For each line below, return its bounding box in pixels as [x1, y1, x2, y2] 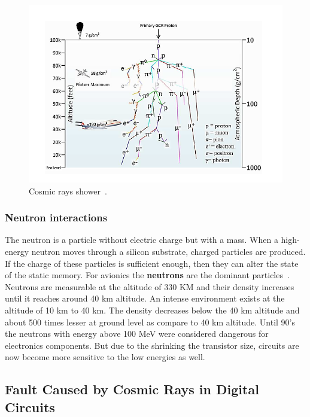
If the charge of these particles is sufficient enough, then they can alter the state [5, 257, 299, 269]
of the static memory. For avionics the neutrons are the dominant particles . [5, 269, 290, 281]
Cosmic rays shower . [29, 184, 107, 197]
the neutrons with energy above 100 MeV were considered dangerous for [5, 327, 269, 340]
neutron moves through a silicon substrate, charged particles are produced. [31, 245, 306, 258]
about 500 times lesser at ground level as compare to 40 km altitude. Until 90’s [5, 315, 296, 328]
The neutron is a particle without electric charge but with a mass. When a [5, 233, 278, 246]
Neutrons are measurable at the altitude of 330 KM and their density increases [5, 280, 294, 293]
